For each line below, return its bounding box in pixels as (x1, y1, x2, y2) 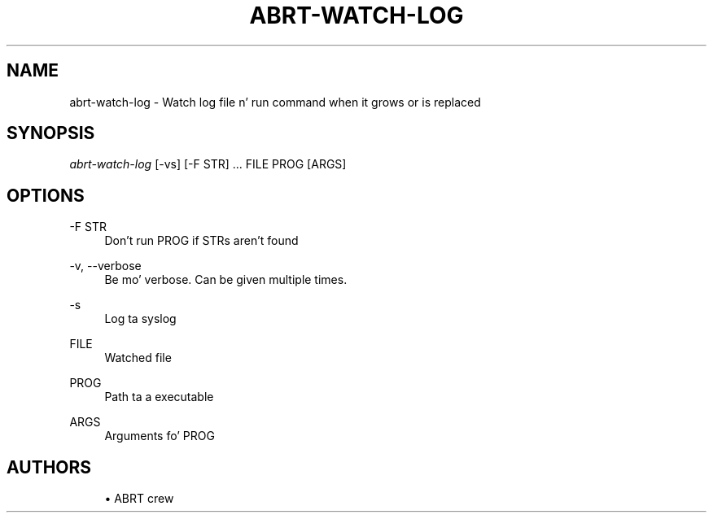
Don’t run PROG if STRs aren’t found (104, 233, 299, 248)
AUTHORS (7, 456, 92, 478)
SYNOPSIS (7, 123, 95, 144)
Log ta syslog (104, 312, 177, 326)
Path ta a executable (104, 390, 214, 404)
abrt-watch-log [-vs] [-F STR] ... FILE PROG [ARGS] (69, 157, 347, 172)
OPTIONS (7, 185, 85, 206)
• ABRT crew (104, 491, 174, 506)
